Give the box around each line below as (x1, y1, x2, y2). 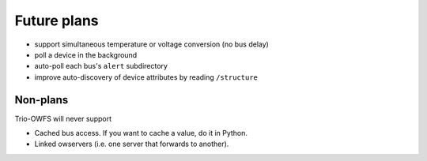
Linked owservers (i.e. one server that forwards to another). (34, 139, 229, 149)
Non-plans (14, 93, 69, 107)
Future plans (14, 12, 99, 29)
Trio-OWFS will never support (14, 114, 112, 123)
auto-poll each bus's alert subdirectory (34, 62, 168, 71)
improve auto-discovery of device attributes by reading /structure (34, 72, 259, 82)
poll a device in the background (34, 50, 138, 59)
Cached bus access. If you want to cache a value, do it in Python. (34, 129, 248, 138)
